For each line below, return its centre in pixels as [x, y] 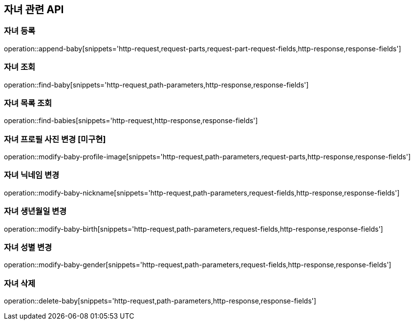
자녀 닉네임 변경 [32, 175]
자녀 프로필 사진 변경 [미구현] [55, 139]
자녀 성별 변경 [28, 247]
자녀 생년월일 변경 [35, 211]
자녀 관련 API [34, 10]
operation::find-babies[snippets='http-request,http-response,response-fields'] [131, 121]
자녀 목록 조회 [28, 103]
